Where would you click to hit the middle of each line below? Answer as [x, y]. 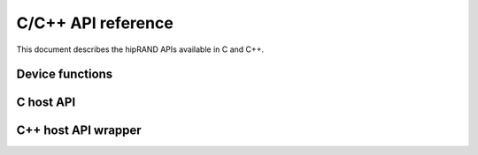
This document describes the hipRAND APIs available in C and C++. [140, 49]
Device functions [65, 74]
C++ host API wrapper [79, 131]
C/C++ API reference [95, 23]
